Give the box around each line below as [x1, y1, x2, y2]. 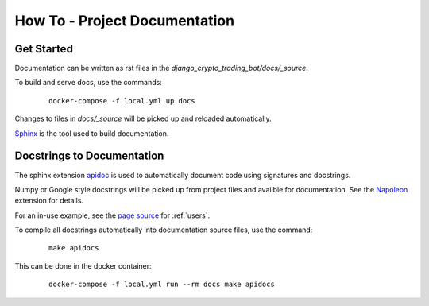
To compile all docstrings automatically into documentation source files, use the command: [14, 225, 313, 234]
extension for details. [14, 196, 83, 206]
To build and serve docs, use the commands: [14, 78, 162, 87]
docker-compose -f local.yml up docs [48, 96, 196, 105]
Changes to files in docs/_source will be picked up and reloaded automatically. [14, 114, 272, 123]
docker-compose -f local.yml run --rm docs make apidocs [48, 280, 276, 289]
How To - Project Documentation [14, 12, 234, 29]
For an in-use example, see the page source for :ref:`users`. [14, 211, 211, 220]
